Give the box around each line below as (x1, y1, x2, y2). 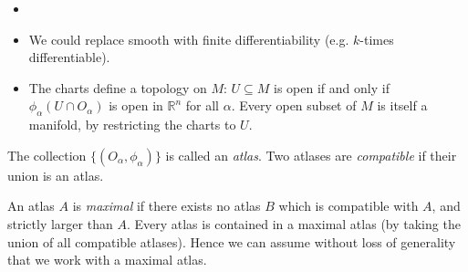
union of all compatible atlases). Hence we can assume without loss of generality (7, 232, 456, 251)
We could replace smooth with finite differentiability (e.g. (28, 29, 349, 48)
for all (185, 96, 219, 115)
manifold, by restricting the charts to (28, 115, 236, 134)
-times (359, 29, 394, 48)
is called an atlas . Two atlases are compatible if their (165, 145, 457, 164)
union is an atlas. (7, 165, 104, 184)
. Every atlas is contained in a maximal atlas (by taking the (126, 214, 461, 233)
